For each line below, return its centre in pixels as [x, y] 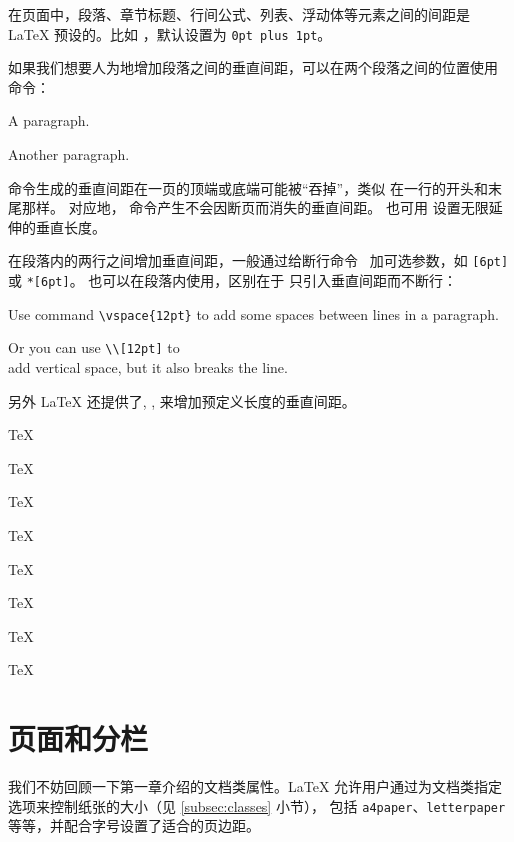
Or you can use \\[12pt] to [94, 347]
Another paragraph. [69, 154]
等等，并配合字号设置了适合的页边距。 [134, 825]
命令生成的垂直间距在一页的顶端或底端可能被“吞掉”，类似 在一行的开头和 [248, 187]
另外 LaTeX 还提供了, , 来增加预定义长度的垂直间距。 [182, 400]
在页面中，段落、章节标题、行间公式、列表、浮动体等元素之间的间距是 [239, 14]
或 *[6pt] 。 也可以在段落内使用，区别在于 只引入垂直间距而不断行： [232, 280]
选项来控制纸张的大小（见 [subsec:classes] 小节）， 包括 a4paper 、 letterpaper [257, 805]
